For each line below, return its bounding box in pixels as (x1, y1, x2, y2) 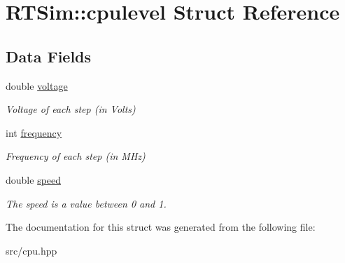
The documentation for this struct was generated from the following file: (6, 220, 316, 234)
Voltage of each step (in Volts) (6, 102, 136, 116)
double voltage (6, 78, 68, 93)
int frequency (6, 125, 62, 140)
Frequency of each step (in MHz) (6, 149, 146, 163)
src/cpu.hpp (6, 243, 57, 257)
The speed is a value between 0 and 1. (6, 196, 167, 210)
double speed (6, 172, 62, 187)
